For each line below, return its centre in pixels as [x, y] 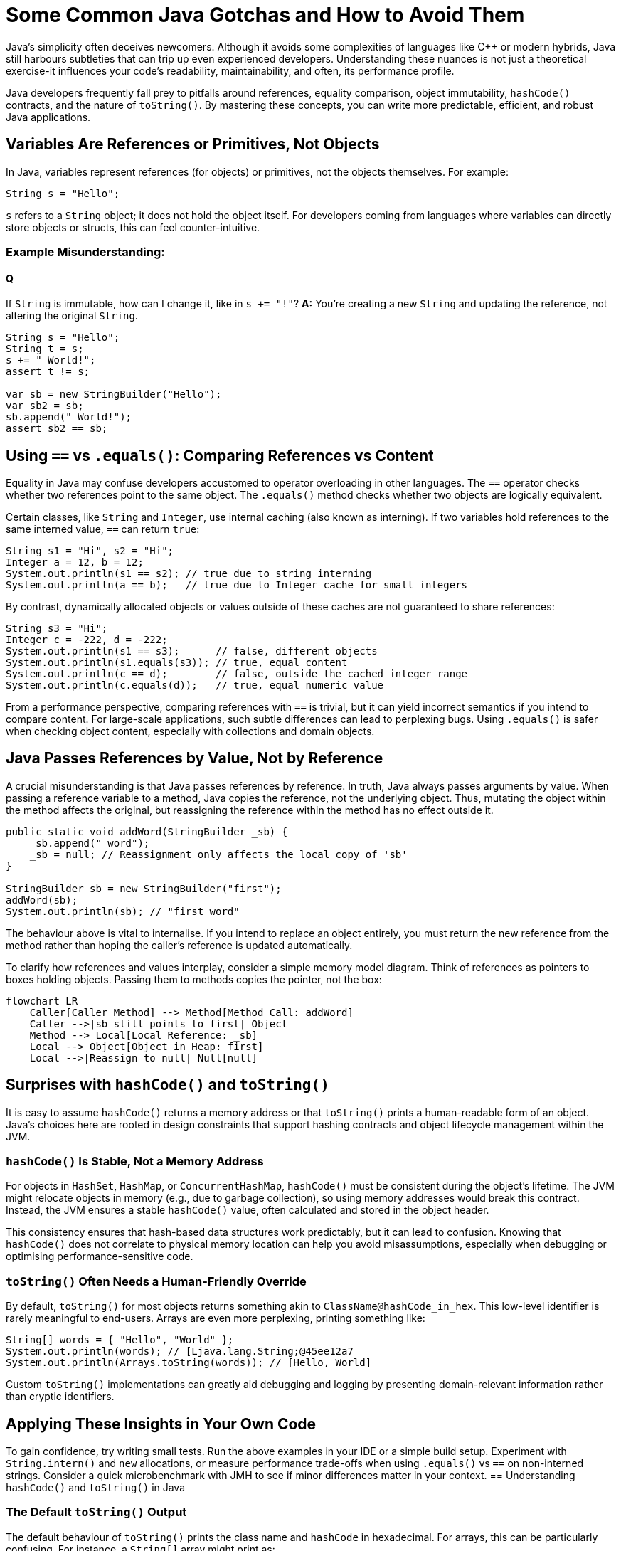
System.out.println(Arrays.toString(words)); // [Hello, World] [189, 1363]
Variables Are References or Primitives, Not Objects [193, 144]
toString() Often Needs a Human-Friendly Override [156, 1281]
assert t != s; [48, 372]
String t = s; [45, 349]
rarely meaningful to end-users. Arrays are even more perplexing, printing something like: [216, 1318]
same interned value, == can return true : [103, 529]
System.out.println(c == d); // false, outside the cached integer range [237, 674]
